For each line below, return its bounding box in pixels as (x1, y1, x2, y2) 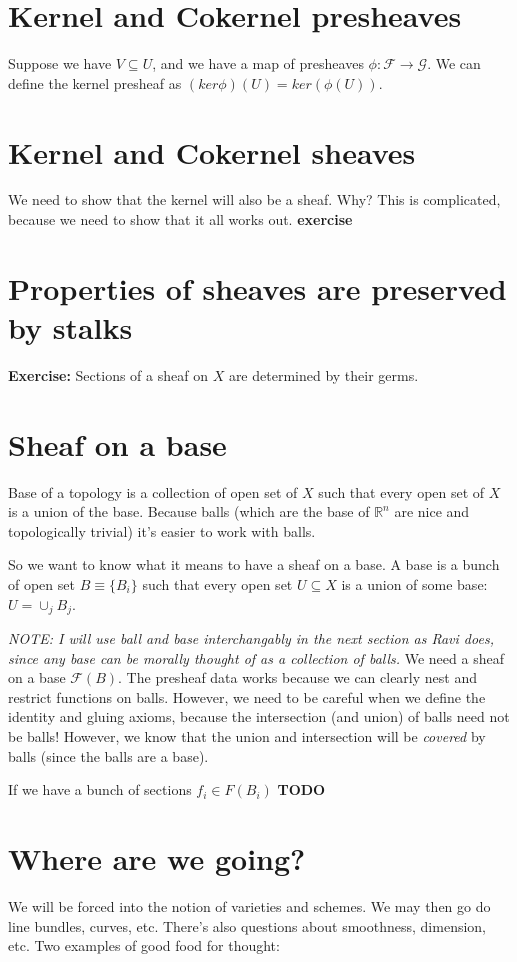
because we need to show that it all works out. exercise (8, 209, 353, 230)
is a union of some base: (341, 574, 488, 595)
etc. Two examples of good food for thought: (8, 935, 280, 956)
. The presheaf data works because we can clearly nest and (118, 667, 477, 688)
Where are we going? (8, 838, 306, 879)
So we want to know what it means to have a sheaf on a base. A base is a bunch (8, 554, 500, 575)
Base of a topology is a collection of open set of (8, 481, 298, 502)
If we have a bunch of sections (8, 779, 192, 800)
